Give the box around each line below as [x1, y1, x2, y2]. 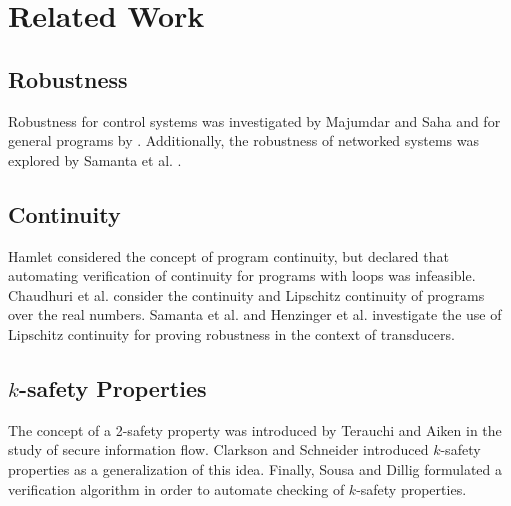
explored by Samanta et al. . [8, 149, 182, 170]
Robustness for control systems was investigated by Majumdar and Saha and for [8, 110, 501, 131]
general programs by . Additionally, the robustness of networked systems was [8, 130, 479, 151]
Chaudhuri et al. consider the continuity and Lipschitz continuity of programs [8, 284, 485, 305]
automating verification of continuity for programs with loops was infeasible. [8, 265, 476, 286]
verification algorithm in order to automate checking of [8, 478, 345, 499]
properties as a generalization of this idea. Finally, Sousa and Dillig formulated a [8, 458, 503, 479]
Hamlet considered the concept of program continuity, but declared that [8, 245, 449, 266]
